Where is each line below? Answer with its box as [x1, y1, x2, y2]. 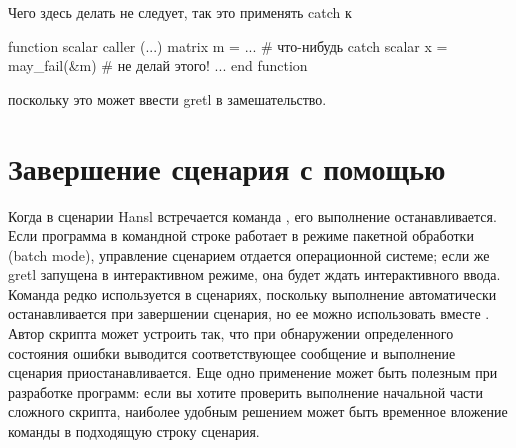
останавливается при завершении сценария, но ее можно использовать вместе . [8, 303, 490, 324]
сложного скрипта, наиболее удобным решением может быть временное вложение [8, 401, 508, 422]
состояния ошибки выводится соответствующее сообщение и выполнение [8, 342, 456, 363]
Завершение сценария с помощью [8, 147, 446, 188]
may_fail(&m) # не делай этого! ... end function [8, 55, 308, 76]
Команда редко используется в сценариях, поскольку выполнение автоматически [8, 283, 497, 304]
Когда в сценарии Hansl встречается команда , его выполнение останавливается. [8, 205, 497, 226]
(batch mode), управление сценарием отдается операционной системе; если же [8, 244, 490, 265]
